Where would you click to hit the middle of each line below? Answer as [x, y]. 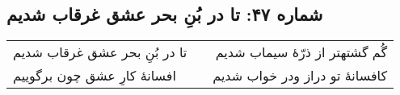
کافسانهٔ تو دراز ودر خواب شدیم [300, 76]
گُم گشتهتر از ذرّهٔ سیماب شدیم [301, 52]
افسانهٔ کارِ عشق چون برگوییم [95, 76]
